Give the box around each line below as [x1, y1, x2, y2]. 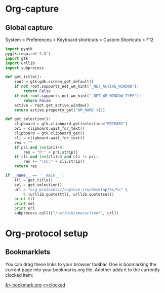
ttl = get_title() [14, 177, 53, 182]
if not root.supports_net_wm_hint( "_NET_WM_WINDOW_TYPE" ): [14, 93, 142, 98]
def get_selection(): [5, 117, 51, 122]
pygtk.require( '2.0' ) [5, 51, 51, 56]
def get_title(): [5, 75, 42, 80]
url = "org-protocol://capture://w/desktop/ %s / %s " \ [14, 187, 128, 192]
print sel [14, 201, 35, 206]
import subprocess [5, 65, 44, 70]
